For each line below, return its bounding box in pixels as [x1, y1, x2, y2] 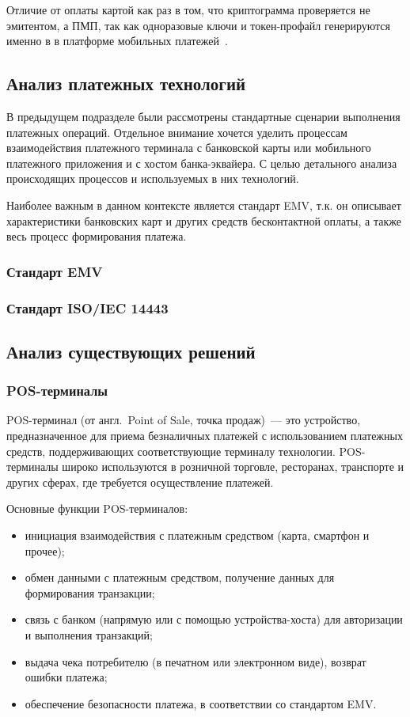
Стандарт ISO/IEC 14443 [6, 298, 169, 317]
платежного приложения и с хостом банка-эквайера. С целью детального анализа [6, 154, 397, 171]
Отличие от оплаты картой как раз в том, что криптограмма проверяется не [6, 2, 370, 17]
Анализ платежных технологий [6, 71, 246, 96]
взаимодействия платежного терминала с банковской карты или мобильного [6, 139, 371, 156]
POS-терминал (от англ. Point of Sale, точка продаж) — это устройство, [6, 412, 361, 428]
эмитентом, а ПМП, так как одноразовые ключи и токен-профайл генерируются [6, 17, 390, 33]
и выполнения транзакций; [25, 626, 153, 643]
